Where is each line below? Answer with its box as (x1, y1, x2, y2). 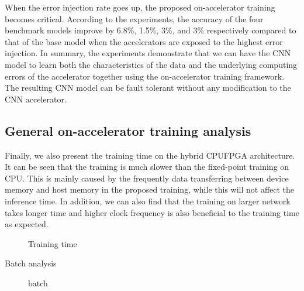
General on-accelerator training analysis (5, 121, 251, 139)
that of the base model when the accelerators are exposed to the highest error (5, 35, 283, 47)
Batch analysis (5, 257, 57, 269)
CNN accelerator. (5, 93, 67, 105)
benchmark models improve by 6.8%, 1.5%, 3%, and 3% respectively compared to (5, 24, 296, 36)
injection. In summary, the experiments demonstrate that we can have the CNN (5, 47, 291, 59)
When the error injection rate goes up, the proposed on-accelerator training (5, 1, 275, 13)
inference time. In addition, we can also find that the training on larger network (5, 194, 291, 207)
